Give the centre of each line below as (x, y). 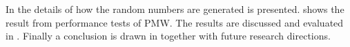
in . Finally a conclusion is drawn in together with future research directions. (168, 36)
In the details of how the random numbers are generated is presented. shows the (175, 9)
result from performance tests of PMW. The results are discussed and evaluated (175, 22)
